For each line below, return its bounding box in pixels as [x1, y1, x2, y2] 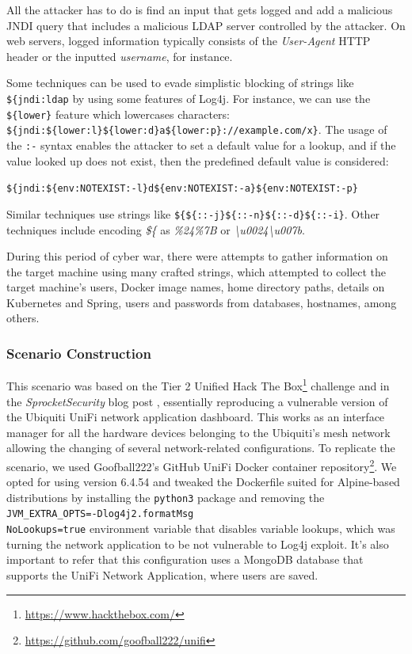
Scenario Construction [6, 343, 151, 363]
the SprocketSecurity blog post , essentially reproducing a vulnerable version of [6, 393, 388, 409]
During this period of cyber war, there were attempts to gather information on [6, 248, 388, 264]
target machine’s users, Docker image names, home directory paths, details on [6, 279, 385, 295]
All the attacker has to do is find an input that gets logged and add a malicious [6, 2, 393, 17]
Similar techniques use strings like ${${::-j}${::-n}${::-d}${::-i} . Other [6, 205, 380, 222]
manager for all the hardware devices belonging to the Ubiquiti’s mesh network [6, 424, 391, 440]
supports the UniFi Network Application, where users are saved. [6, 566, 319, 583]
